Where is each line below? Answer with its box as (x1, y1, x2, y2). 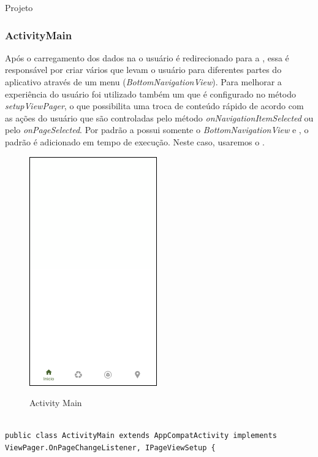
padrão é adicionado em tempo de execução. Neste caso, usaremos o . (5, 135, 265, 148)
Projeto (5, 1, 33, 13)
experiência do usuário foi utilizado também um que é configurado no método (5, 87, 297, 100)
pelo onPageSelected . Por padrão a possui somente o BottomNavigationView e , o (5, 123, 309, 136)
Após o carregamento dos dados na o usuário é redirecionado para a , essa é (5, 51, 289, 64)
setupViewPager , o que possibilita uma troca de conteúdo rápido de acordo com (5, 99, 304, 112)
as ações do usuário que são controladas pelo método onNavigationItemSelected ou (5, 111, 314, 124)
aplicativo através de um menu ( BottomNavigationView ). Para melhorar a (5, 75, 282, 88)
